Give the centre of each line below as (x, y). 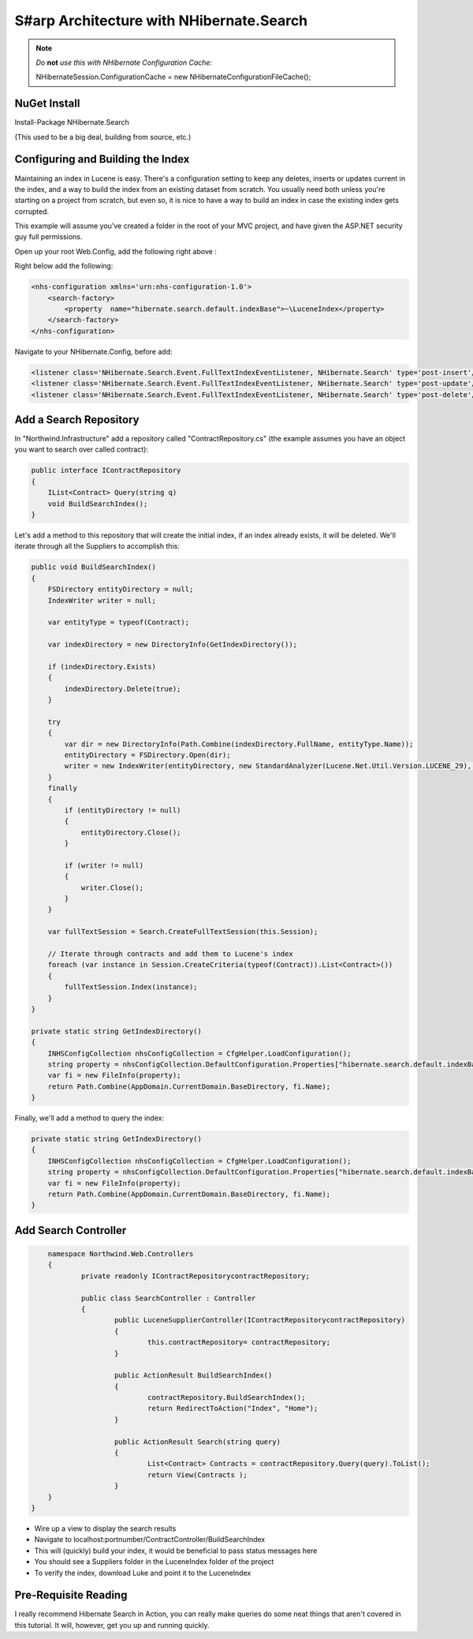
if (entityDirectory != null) (123, 810)
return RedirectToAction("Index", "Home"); (233, 1408)
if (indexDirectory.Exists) (102, 666)
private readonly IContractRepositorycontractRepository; (196, 1276)
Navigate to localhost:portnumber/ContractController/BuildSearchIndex (150, 1540)
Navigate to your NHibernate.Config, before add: (93, 351)
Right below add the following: (64, 266)
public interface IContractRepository (106, 471)
